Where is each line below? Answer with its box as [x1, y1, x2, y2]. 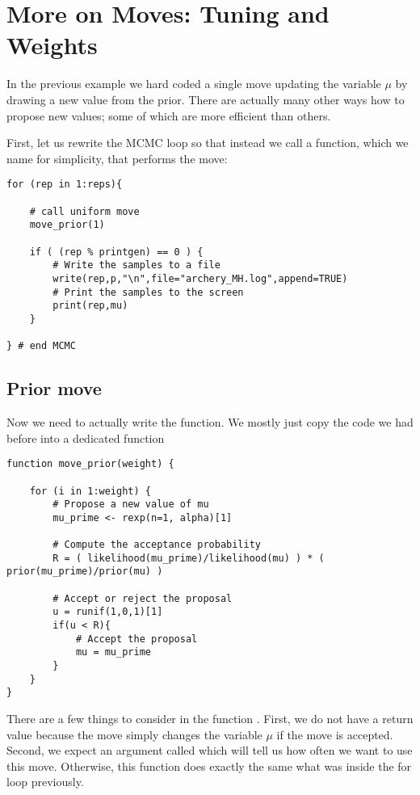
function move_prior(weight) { [6, 458, 174, 470]
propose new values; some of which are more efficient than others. [6, 107, 331, 124]
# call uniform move [29, 205, 140, 217]
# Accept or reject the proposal [52, 592, 233, 604]
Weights [6, 28, 98, 61]
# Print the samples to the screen [52, 286, 244, 298]
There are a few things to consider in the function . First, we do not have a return [6, 710, 414, 727]
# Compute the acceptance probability [52, 539, 261, 551]
